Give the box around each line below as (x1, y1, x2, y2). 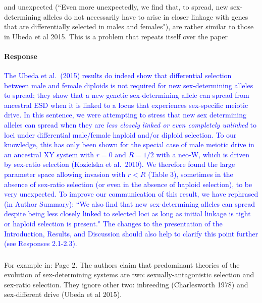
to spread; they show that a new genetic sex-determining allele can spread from (4, 90, 249, 100)
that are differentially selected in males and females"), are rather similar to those (4, 21, 254, 32)
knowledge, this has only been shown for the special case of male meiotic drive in (4, 139, 254, 150)
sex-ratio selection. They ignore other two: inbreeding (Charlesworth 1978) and (4, 279, 248, 289)
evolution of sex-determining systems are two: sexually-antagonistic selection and (4, 269, 254, 280)
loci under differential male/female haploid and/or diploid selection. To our (4, 129, 237, 140)
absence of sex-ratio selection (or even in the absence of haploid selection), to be (4, 178, 252, 189)
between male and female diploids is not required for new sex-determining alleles (4, 80, 253, 90)
